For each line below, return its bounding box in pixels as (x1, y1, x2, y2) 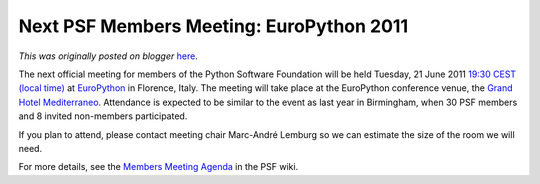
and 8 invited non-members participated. (18, 110, 188, 122)
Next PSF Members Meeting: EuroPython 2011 (18, 15, 409, 37)
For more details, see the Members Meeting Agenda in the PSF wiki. (18, 161, 299, 173)
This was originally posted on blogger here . (18, 50, 199, 62)
